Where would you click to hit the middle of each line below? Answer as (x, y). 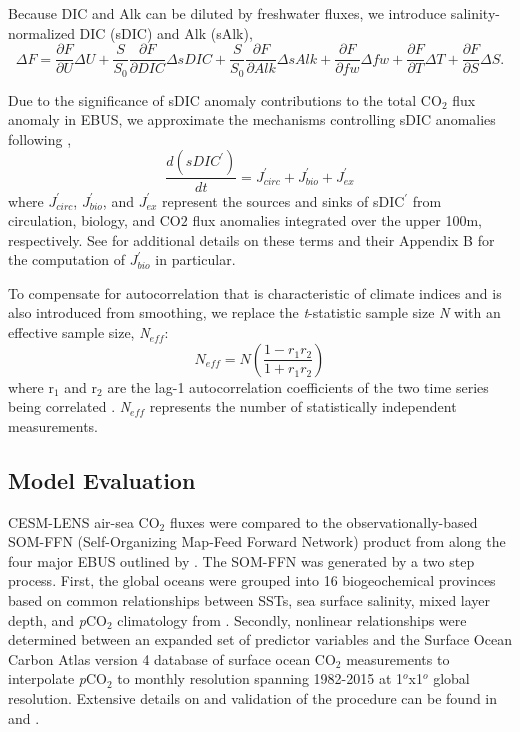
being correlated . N (69, 406)
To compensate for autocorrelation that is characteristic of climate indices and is (255, 292)
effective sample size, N (79, 332)
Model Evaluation (102, 479)
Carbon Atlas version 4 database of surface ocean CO (172, 658)
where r (31, 386)
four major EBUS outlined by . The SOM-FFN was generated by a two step (241, 560)
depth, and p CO (57, 619)
